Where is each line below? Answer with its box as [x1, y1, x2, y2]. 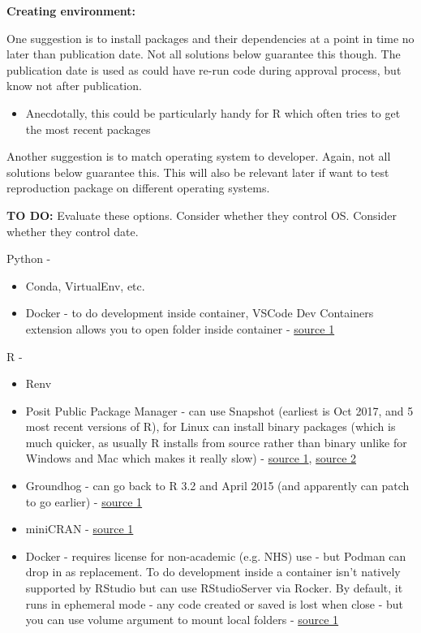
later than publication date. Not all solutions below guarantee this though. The [6, 45, 401, 62]
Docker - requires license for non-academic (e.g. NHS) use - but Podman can [25, 547, 406, 564]
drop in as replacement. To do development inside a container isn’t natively [25, 563, 401, 580]
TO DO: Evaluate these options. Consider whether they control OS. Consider [6, 206, 397, 223]
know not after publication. [6, 77, 142, 94]
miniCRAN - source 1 [25, 520, 134, 537]
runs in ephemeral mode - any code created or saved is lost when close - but [25, 595, 403, 612]
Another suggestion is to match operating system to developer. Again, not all [6, 148, 391, 165]
